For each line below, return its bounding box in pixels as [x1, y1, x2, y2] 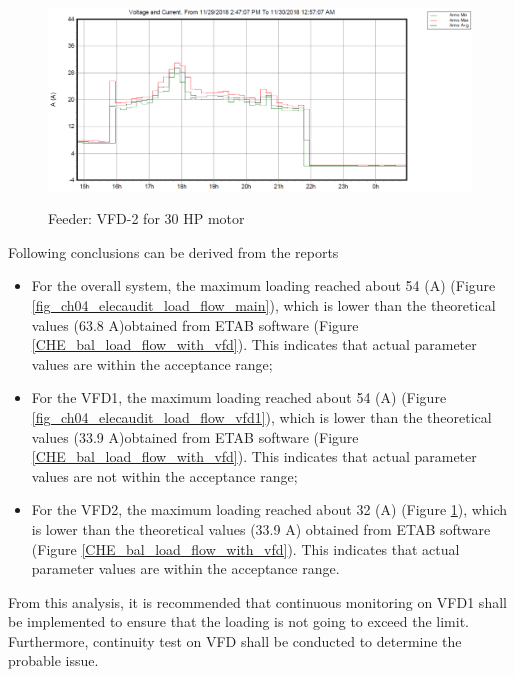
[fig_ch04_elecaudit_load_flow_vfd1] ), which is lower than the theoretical [31, 406, 492, 427]
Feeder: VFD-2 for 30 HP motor [48, 208, 245, 229]
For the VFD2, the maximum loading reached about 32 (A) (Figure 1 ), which [31, 499, 508, 520]
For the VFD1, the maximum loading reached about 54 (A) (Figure [31, 387, 447, 408]
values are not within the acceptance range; [31, 465, 298, 486]
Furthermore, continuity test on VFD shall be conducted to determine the [8, 630, 462, 651]
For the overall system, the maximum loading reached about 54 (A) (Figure [31, 275, 496, 296]
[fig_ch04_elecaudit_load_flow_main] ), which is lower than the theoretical [31, 294, 496, 315]
